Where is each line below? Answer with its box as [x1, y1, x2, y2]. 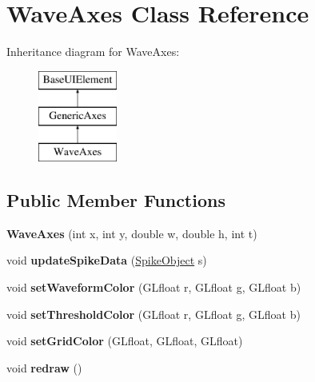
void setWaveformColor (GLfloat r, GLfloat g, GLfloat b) [6, 279, 301, 296]
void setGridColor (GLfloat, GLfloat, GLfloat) [6, 332, 243, 349]
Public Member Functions [6, 188, 225, 213]
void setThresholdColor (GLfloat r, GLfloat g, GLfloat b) [6, 305, 301, 322]
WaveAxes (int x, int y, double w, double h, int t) [6, 225, 257, 241]
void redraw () [6, 359, 82, 376]
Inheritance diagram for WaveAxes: [6, 43, 180, 60]
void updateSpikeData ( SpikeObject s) [6, 252, 207, 269]
